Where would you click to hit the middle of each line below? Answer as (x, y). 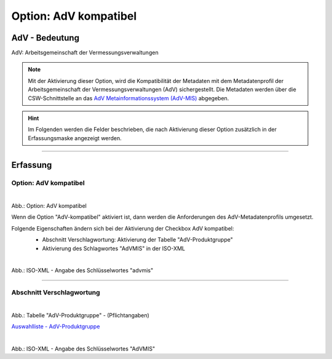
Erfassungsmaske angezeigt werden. (75, 138)
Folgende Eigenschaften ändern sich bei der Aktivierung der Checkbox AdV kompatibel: (123, 228)
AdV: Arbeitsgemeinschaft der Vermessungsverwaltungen (85, 53)
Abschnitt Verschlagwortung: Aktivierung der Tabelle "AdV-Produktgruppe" (137, 240)
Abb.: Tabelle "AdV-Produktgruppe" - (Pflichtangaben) (81, 315)
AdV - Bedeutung (45, 38)
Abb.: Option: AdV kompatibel (49, 205)
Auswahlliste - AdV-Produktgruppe (56, 326)
